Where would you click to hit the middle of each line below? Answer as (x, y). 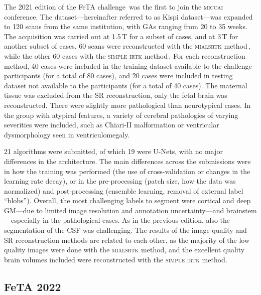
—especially (22, 220)
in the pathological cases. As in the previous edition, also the (137, 220)
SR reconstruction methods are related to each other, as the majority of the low (127, 240)
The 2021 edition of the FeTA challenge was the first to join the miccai (114, 7)
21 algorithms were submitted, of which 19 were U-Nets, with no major (113, 151)
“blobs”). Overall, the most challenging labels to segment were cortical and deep (127, 200)
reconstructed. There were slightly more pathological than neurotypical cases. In (127, 105)
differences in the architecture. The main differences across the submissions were (127, 161)
